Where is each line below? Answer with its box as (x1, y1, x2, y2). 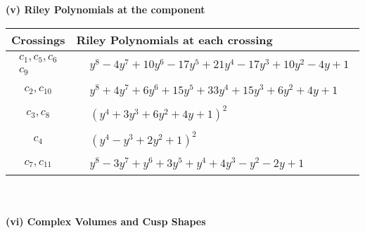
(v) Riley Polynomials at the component (6, 2, 205, 16)
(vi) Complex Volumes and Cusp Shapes (6, 213, 206, 228)
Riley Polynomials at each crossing (76, 31, 273, 48)
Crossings (11, 31, 65, 48)
